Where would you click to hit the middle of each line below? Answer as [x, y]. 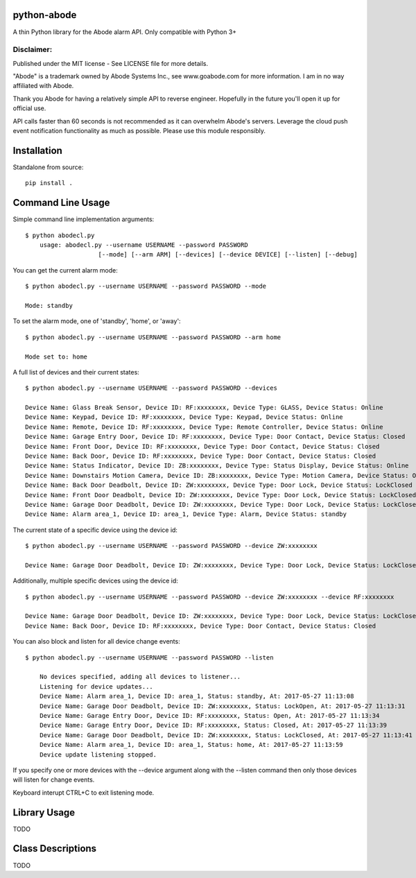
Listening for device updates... [96, 686]
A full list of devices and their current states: [76, 372]
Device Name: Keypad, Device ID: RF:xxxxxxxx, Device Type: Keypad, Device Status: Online [184, 417]
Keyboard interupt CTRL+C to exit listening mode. [84, 792]
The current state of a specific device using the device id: [95, 530]
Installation [37, 150]
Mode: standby [49, 305]
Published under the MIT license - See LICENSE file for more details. [110, 63]
